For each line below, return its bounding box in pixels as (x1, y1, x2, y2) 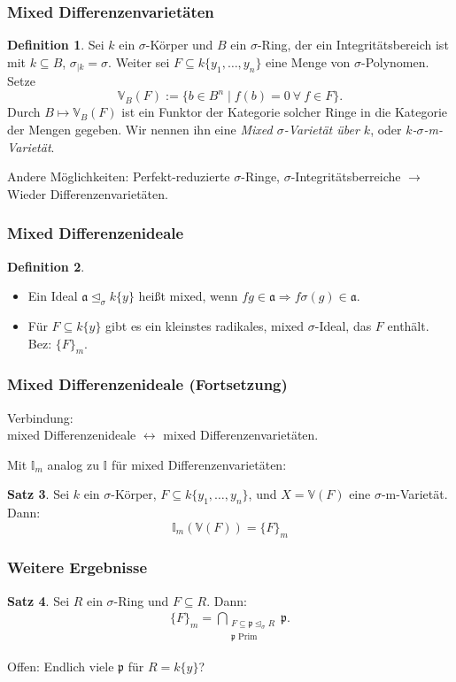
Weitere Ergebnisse (7, 556, 148, 579)
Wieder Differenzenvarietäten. (7, 184, 168, 203)
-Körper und (145, 35, 213, 54)
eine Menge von (266, 52, 351, 71)
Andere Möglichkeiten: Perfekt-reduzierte (7, 167, 230, 186)
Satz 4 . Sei (7, 591, 70, 609)
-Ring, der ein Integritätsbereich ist (257, 35, 449, 54)
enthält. (387, 316, 429, 334)
